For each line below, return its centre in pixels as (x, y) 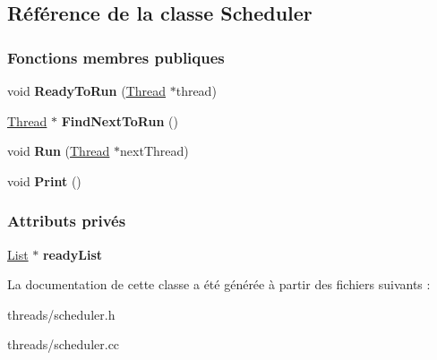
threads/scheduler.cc (64, 344)
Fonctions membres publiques (116, 57)
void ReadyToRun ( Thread (87, 90)
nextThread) (154, 151)
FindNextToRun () (120, 120)
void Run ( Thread (59, 151)
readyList (73, 254)
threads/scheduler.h (61, 314)
